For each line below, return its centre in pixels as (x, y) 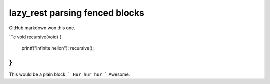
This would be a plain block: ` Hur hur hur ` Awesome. (70, 74)
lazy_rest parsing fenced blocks (77, 13)
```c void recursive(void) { (35, 37)
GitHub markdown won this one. (42, 28)
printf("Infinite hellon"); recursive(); (58, 48)
